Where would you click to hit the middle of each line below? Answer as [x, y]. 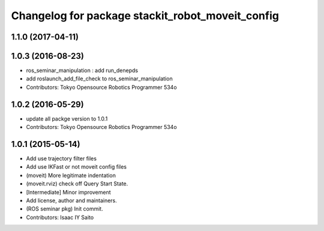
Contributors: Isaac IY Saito [60, 217]
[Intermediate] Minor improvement [68, 192]
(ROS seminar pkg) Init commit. [64, 209]
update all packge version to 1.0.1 [67, 118]
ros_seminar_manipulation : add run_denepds [82, 70]
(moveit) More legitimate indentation [71, 175]
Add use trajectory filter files [61, 158]
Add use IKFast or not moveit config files [76, 167]
